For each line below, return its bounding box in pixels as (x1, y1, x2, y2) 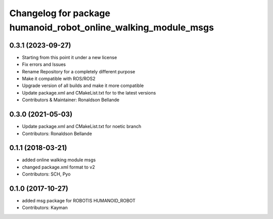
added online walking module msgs (22, 157, 96, 163)
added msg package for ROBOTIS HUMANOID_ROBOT (22, 198, 136, 204)
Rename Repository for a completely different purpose (22, 68, 135, 74)
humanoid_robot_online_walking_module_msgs (9, 22, 214, 33)
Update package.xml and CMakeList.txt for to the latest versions (22, 90, 156, 96)
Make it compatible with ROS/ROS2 (22, 76, 96, 82)
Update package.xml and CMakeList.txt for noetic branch (22, 123, 142, 129)
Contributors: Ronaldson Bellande (22, 130, 92, 137)
